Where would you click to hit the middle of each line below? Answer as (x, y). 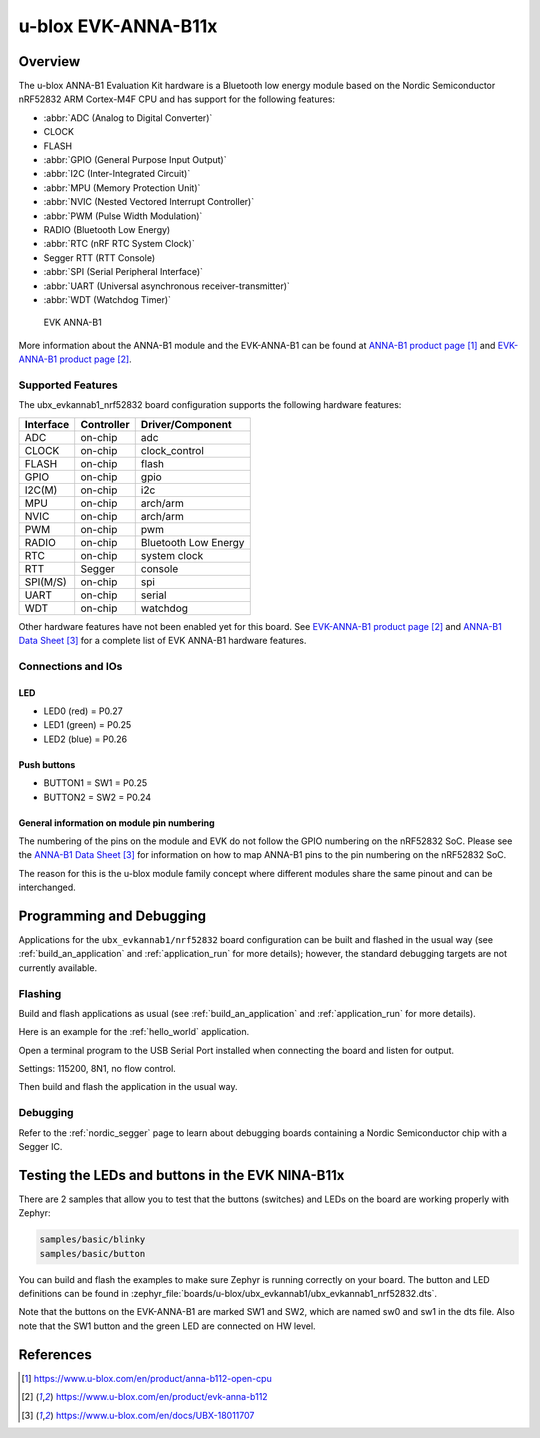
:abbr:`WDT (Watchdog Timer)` (107, 299)
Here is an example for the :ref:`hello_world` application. (134, 1032)
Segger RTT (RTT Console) (99, 257)
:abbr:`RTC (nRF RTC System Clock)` (119, 244)
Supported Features (68, 385)
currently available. (58, 967)
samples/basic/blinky (92, 1239)
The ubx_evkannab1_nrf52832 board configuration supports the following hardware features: (210, 405)
